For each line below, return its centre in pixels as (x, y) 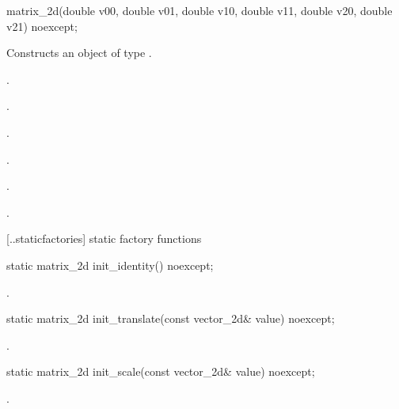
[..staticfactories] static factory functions (104, 239)
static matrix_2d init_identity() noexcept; (110, 265)
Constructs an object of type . (79, 53)
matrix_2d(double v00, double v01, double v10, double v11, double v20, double (199, 10)
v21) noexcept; (42, 26)
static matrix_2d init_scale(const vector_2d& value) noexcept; (161, 371)
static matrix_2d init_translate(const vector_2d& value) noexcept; (171, 318)
